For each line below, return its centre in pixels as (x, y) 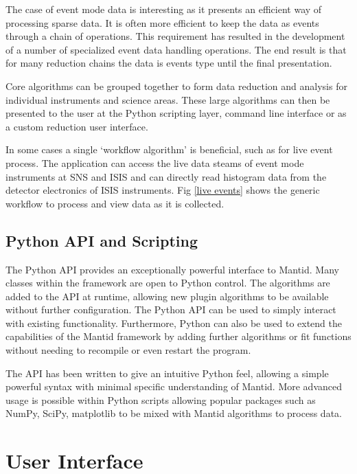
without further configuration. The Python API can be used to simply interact (171, 309)
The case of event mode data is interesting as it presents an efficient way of (164, 9)
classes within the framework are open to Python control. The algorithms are (168, 283)
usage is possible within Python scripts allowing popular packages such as (161, 399)
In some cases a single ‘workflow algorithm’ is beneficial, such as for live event (169, 149)
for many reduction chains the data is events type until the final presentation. (169, 63)
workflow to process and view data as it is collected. (115, 203)
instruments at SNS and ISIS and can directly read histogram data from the (166, 176)
